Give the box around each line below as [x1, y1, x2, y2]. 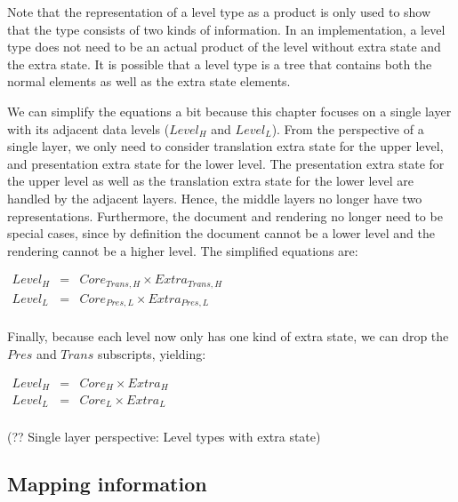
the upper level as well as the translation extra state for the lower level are [7, 171, 414, 190]
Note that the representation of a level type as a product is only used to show [7, 3, 431, 20]
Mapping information [7, 470, 207, 498]
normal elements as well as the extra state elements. [7, 72, 291, 91]
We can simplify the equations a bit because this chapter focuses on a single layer [7, 101, 452, 120]
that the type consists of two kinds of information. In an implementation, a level [7, 20, 446, 38]
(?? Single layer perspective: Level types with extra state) [7, 426, 321, 445]
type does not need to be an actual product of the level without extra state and [7, 37, 441, 56]
